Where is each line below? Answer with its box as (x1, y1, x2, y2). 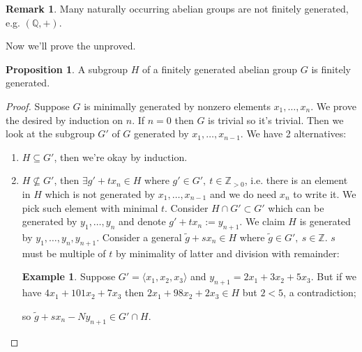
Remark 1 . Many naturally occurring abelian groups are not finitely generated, (6, 1, 349, 15)
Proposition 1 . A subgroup (6, 61, 128, 76)
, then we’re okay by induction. (54, 149, 188, 164)
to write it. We (293, 186, 356, 201)
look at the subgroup (6, 126, 95, 141)
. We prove (310, 98, 356, 113)
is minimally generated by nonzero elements (84, 98, 271, 113)
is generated (299, 214, 351, 229)
